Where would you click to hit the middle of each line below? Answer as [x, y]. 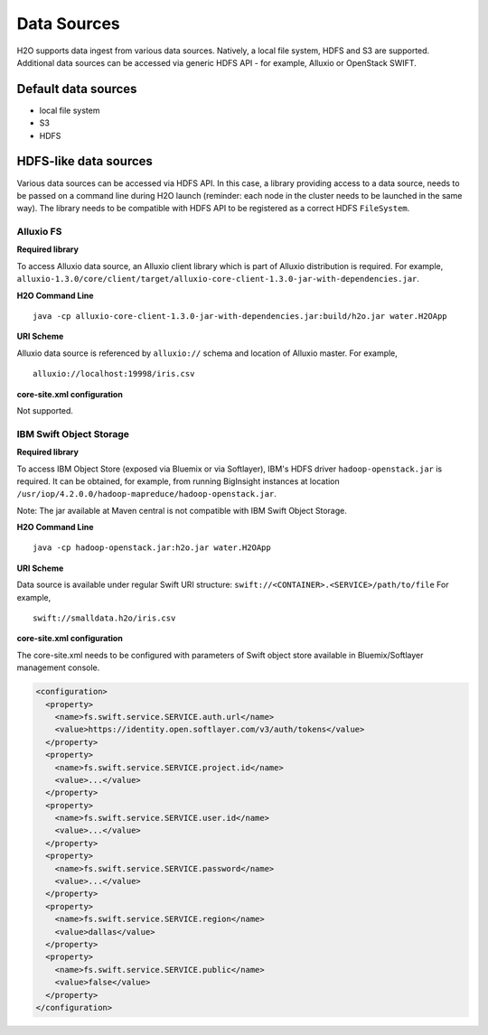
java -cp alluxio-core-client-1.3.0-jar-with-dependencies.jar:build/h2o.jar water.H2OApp [240, 317]
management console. [58, 667]
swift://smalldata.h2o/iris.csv [104, 618]
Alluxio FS [39, 232]
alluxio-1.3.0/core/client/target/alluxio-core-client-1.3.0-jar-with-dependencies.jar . [218, 279]
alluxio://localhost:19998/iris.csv [114, 374]
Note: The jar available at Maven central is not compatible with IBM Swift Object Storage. [182, 510]
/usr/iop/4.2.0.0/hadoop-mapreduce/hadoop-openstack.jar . [147, 494]
